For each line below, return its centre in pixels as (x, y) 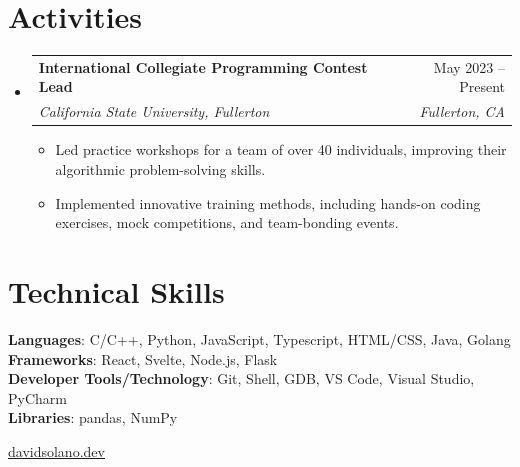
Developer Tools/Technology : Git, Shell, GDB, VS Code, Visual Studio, (241, 378)
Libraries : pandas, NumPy (93, 417)
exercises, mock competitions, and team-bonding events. (227, 222)
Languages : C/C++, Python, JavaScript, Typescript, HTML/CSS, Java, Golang (259, 338)
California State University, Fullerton (154, 111)
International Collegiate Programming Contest (203, 66)
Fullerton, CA (462, 111)
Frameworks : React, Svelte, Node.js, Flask (143, 358)
